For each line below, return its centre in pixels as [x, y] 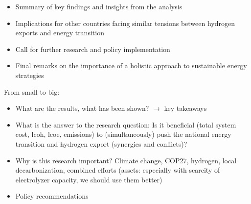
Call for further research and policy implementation [93, 49]
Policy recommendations [52, 196]
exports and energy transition [60, 33]
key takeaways [185, 108]
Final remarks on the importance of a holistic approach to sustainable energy [131, 65]
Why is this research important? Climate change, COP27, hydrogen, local [126, 160]
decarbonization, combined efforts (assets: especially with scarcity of [118, 170]
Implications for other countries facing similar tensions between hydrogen [125, 23]
